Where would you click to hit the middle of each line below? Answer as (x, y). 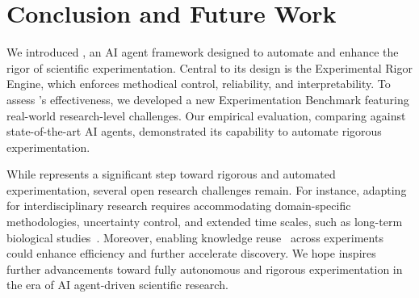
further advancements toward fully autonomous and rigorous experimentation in (205, 269)
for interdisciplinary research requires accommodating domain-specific (179, 206)
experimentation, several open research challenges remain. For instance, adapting (207, 189)
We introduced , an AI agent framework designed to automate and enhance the (203, 52)
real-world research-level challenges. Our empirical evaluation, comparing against (206, 115)
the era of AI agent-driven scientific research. (117, 285)
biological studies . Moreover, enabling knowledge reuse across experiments (195, 237)
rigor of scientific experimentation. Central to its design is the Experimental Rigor (209, 67)
